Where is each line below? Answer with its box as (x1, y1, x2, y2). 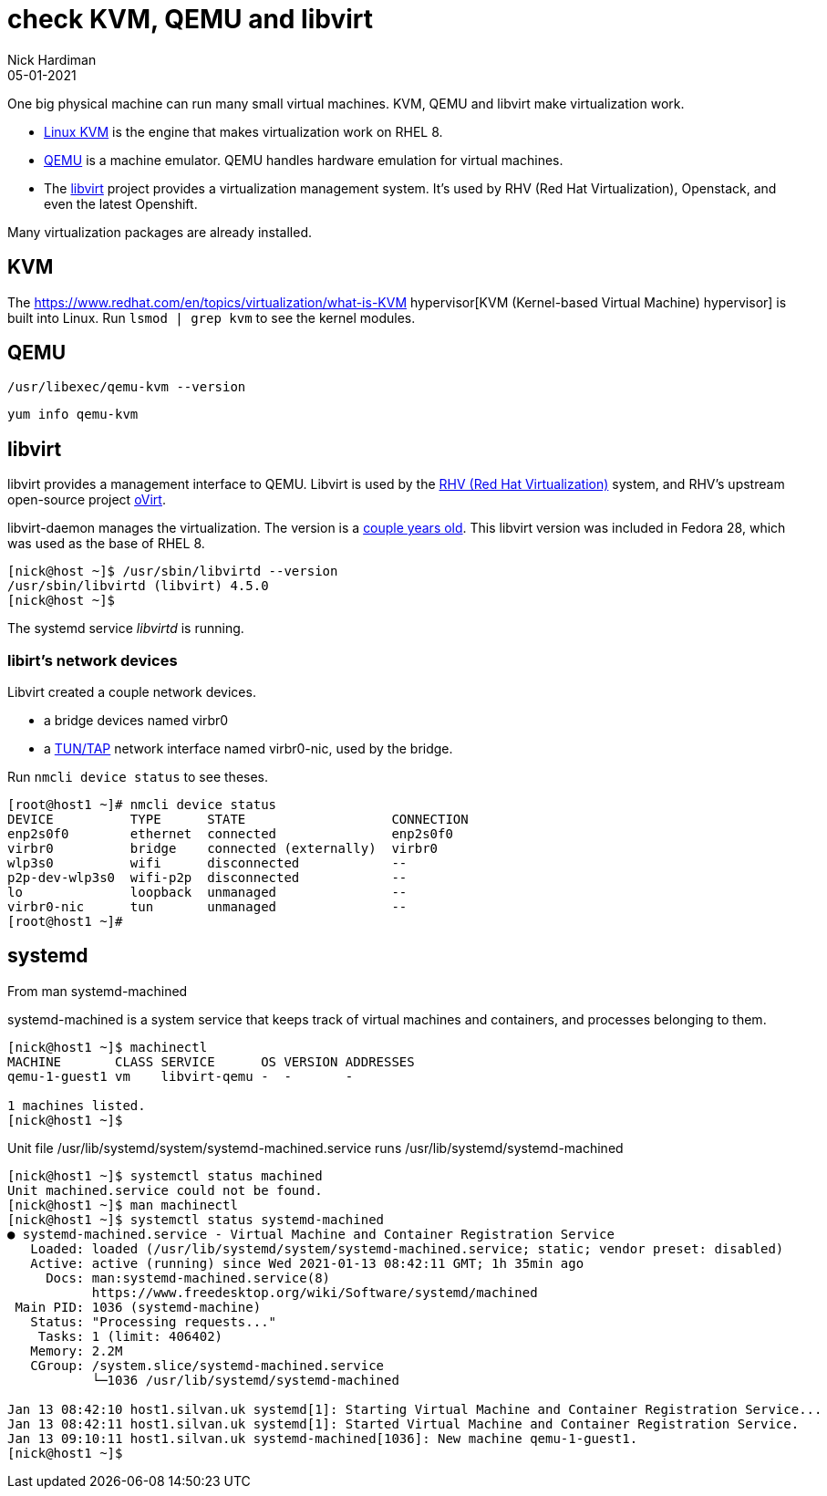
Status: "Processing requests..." (30, 1314, 277, 1329)
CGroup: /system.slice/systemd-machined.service (30, 1357, 385, 1373)
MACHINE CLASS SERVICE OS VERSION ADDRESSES (7, 1054, 415, 1069)
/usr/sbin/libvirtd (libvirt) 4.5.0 (7, 578, 269, 594)
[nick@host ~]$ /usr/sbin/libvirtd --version (7, 564, 338, 579)
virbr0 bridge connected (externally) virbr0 (7, 841, 439, 857)
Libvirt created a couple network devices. (7, 684, 256, 701)
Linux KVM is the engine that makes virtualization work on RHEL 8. (44, 123, 443, 140)
